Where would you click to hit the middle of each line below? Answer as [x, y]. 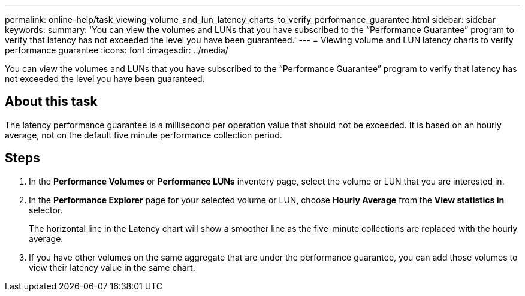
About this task [51, 102]
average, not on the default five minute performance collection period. [144, 135]
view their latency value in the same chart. [112, 267]
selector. [46, 210]
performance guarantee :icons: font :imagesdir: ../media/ [117, 50]
